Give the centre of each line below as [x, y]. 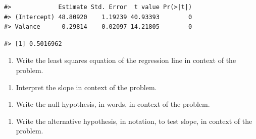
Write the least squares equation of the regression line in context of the [126, 60]
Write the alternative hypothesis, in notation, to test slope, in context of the [134, 121]
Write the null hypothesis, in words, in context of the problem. [113, 104]
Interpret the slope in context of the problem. [86, 87]
